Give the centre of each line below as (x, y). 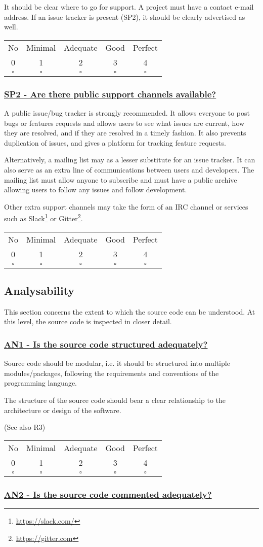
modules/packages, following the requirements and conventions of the (112, 373)
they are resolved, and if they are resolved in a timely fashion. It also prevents (125, 133)
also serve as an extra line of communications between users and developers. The (129, 169)
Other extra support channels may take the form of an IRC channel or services (126, 206)
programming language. (40, 383)
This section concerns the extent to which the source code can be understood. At (130, 311)
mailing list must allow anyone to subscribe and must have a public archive (121, 179)
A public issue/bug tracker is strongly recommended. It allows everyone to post (127, 113)
